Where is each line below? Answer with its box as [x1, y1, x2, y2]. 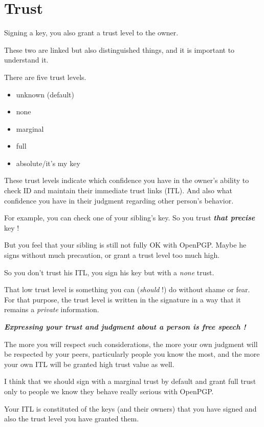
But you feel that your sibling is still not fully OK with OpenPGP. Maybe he [4, 239, 247, 250]
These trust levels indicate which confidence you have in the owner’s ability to [4, 175, 249, 186]
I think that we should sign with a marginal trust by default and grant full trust [4, 376, 256, 387]
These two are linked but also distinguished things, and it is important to [4, 44, 235, 55]
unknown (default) [16, 89, 75, 99]
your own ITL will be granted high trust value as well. [4, 358, 174, 369]
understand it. [4, 54, 49, 65]
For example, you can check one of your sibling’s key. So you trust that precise [4, 212, 255, 223]
